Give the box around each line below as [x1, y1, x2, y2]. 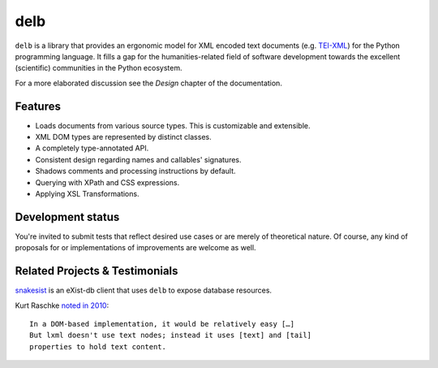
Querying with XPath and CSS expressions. [35, 177, 180, 187]
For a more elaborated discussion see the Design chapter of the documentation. [15, 78, 283, 88]
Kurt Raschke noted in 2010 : [15, 301, 109, 310]
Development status [15, 210, 120, 223]
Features [15, 99, 61, 113]
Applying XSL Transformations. [35, 188, 140, 198]
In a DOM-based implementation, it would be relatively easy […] [29, 319, 295, 328]
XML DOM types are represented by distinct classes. [35, 132, 212, 142]
